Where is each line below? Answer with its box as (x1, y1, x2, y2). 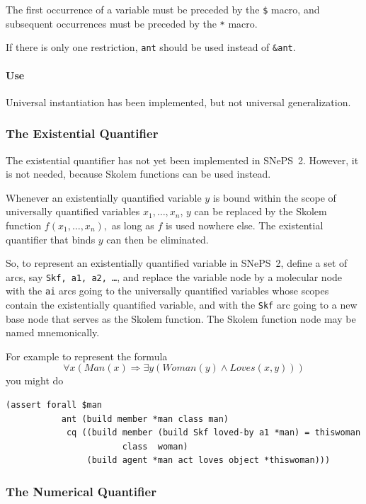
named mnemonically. (6, 325, 100, 340)
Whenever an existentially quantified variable (6, 190, 202, 205)
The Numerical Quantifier (6, 482, 156, 500)
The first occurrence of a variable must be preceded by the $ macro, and (6, 2, 320, 16)
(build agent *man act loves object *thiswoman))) (86, 455, 331, 466)
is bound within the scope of (212, 190, 336, 205)
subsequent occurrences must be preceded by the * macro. (6, 16, 258, 30)
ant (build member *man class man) (61, 413, 229, 424)
